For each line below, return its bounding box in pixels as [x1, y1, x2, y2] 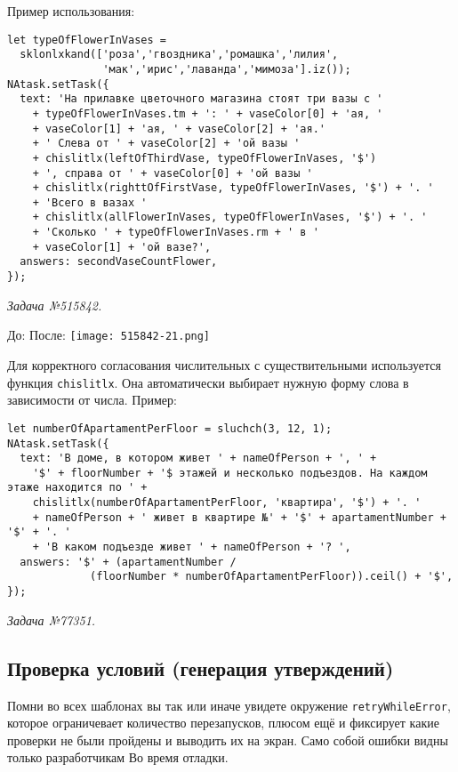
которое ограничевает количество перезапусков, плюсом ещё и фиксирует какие [7, 713, 439, 732]
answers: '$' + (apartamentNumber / [20, 555, 237, 568]
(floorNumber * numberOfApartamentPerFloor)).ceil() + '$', [90, 570, 454, 583]
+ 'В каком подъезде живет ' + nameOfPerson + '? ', [32, 541, 351, 554]
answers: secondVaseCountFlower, [20, 255, 218, 269]
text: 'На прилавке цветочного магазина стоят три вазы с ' [20, 92, 383, 106]
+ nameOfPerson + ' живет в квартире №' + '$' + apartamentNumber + [32, 511, 446, 524]
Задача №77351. [7, 610, 96, 629]
